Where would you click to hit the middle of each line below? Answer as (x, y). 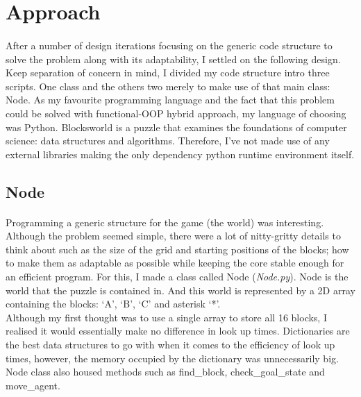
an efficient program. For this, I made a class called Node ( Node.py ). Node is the (177, 277)
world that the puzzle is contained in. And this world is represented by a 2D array (180, 290)
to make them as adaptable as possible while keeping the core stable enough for (175, 263)
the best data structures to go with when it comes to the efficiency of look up (170, 345)
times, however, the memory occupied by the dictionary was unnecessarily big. (172, 358)
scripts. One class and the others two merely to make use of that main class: (168, 86)
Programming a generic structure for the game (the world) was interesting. (165, 222)
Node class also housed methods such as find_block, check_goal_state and (165, 372)
